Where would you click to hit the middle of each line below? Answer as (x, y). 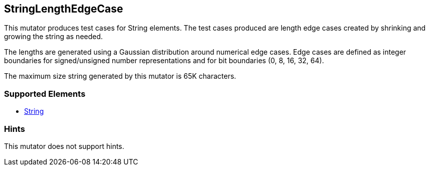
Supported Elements (45, 94)
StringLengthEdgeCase (64, 9)
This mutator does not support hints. (64, 146)
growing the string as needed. (54, 37)
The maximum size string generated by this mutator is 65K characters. (120, 76)
